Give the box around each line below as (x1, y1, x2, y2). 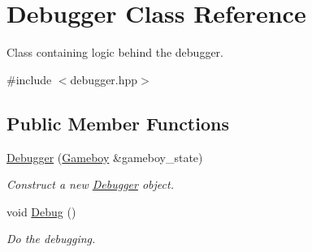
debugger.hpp (70, 70, 138, 88)
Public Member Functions (6, 110, 229, 135)
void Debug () (6, 203, 76, 220)
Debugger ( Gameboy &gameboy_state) (6, 148, 203, 165)
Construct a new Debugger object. (6, 176, 174, 193)
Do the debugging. (6, 230, 96, 247)
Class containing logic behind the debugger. (6, 44, 223, 61)
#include (6, 70, 52, 88)
